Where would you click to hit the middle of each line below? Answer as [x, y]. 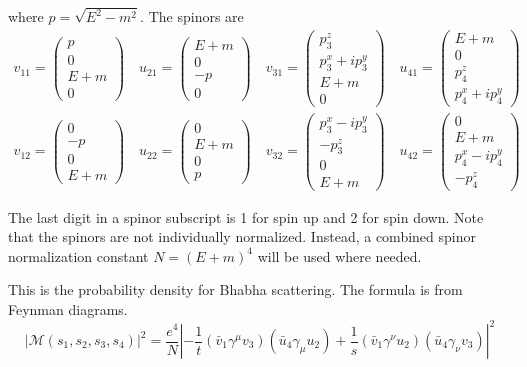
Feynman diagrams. [68, 308]
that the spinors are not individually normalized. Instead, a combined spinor [242, 236]
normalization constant [78, 255]
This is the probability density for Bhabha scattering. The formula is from [235, 289]
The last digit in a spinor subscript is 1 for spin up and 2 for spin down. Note [246, 216]
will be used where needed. [339, 255]
